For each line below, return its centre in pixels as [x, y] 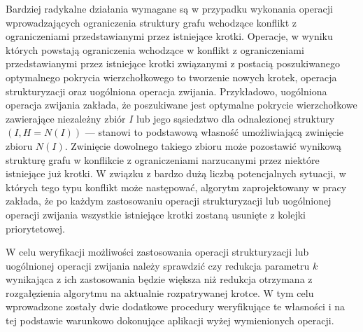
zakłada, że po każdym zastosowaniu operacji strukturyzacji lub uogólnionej [169, 201]
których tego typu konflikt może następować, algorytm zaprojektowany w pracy [176, 187]
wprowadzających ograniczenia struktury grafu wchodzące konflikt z [151, 22]
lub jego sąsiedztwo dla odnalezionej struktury [236, 118]
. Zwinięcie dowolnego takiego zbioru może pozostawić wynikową [203, 145]
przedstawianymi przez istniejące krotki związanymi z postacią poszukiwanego [173, 63]
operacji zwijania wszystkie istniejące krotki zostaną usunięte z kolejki [156, 214]
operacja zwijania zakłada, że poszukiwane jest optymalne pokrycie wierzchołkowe [181, 105]
